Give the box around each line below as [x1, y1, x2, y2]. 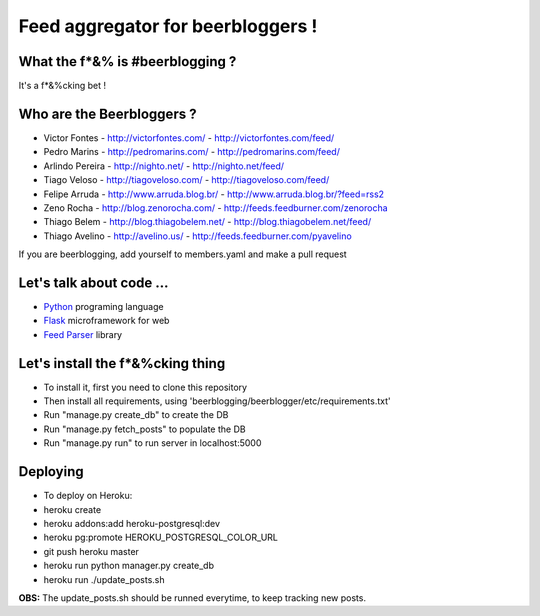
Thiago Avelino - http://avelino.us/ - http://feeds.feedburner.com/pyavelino [43, 230, 352, 242]
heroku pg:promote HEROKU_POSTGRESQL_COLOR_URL [43, 531, 279, 544]
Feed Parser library [43, 328, 123, 340]
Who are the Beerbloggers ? [18, 105, 197, 122]
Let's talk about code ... [18, 274, 169, 291]
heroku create [43, 503, 102, 515]
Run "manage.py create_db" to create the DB [43, 409, 229, 421]
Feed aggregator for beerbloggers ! [18, 15, 318, 37]
